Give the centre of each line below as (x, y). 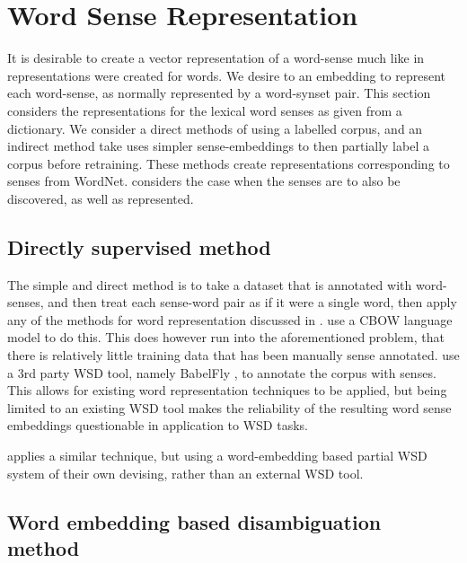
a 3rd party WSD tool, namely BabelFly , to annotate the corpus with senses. (222, 372)
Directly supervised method (139, 246)
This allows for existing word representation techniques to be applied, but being (227, 390)
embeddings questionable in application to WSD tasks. (158, 425)
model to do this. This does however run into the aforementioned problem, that (226, 337)
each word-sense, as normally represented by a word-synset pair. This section (219, 93)
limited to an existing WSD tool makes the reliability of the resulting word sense (229, 407)
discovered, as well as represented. (101, 198)
